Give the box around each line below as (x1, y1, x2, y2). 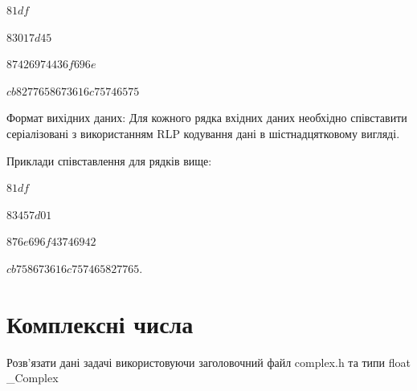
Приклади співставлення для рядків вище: (6, 152, 212, 169)
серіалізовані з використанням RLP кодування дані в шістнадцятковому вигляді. (6, 124, 400, 141)
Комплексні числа (6, 307, 194, 340)
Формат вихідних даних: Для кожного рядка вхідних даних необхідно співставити (6, 109, 407, 126)
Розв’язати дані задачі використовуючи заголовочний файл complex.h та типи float (6, 353, 411, 370)
